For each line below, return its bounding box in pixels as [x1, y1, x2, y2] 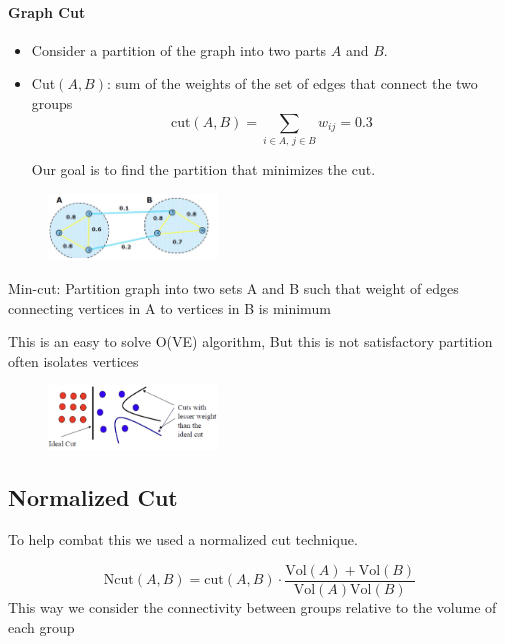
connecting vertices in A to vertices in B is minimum [8, 297, 331, 318]
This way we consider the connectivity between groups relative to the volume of [8, 596, 497, 617]
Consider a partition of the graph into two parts [31, 39, 327, 60]
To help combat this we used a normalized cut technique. [8, 529, 358, 550]
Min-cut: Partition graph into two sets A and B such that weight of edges [8, 277, 459, 298]
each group [8, 616, 75, 637]
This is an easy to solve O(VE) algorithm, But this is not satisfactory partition [8, 331, 493, 352]
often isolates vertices [8, 350, 139, 371]
